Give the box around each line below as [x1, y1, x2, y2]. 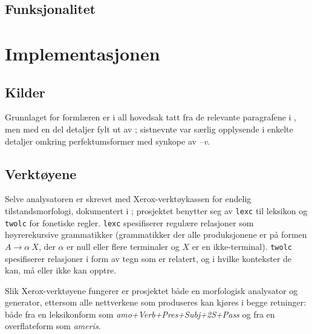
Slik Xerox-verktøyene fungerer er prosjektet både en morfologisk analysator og [5, 284, 298, 296]
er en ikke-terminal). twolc [192, 240, 292, 252]
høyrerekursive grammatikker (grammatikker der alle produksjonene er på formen [5, 228, 307, 241]
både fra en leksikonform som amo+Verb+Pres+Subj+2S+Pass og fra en [5, 307, 275, 320]
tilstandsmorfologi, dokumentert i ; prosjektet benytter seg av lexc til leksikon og [5, 204, 308, 217]
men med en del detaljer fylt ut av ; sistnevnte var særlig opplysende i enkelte [5, 122, 293, 135]
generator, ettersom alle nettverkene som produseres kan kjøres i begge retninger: [5, 296, 307, 309]
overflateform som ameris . [5, 319, 101, 332]
